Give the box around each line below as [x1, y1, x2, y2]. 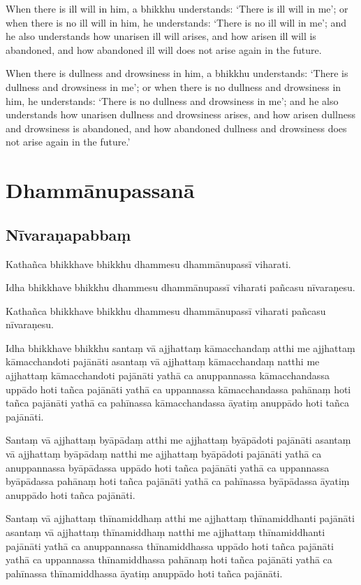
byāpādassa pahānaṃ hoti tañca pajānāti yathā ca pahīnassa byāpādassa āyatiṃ [6, 474, 350, 488]
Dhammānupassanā [6, 176, 195, 204]
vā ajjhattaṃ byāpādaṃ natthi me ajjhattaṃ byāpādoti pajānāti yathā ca [6, 446, 322, 461]
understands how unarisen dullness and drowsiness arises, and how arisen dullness [6, 107, 355, 122]
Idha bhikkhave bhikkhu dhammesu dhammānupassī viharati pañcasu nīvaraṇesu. [6, 280, 355, 295]
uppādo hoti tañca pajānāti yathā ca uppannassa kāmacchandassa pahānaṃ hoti [6, 381, 351, 396]
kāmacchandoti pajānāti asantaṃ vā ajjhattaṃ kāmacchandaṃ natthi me [6, 354, 320, 369]
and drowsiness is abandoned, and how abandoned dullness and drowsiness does [6, 120, 347, 135]
